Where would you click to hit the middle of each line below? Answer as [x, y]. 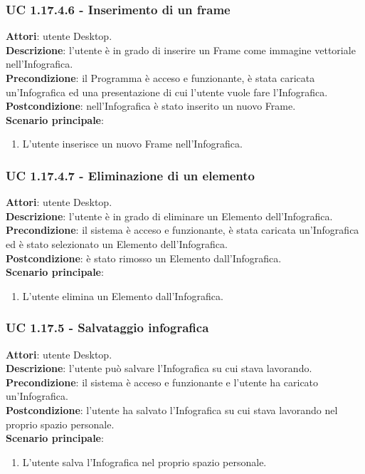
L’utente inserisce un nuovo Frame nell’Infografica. [132, 144]
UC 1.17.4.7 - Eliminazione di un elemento [130, 175]
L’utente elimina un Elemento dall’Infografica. [123, 295]
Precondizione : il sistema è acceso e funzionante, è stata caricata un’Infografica [182, 230]
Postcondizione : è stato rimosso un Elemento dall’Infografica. [144, 258]
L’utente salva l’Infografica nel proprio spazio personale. [144, 462]
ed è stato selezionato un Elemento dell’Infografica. [117, 243]
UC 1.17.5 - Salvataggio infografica [107, 328]
